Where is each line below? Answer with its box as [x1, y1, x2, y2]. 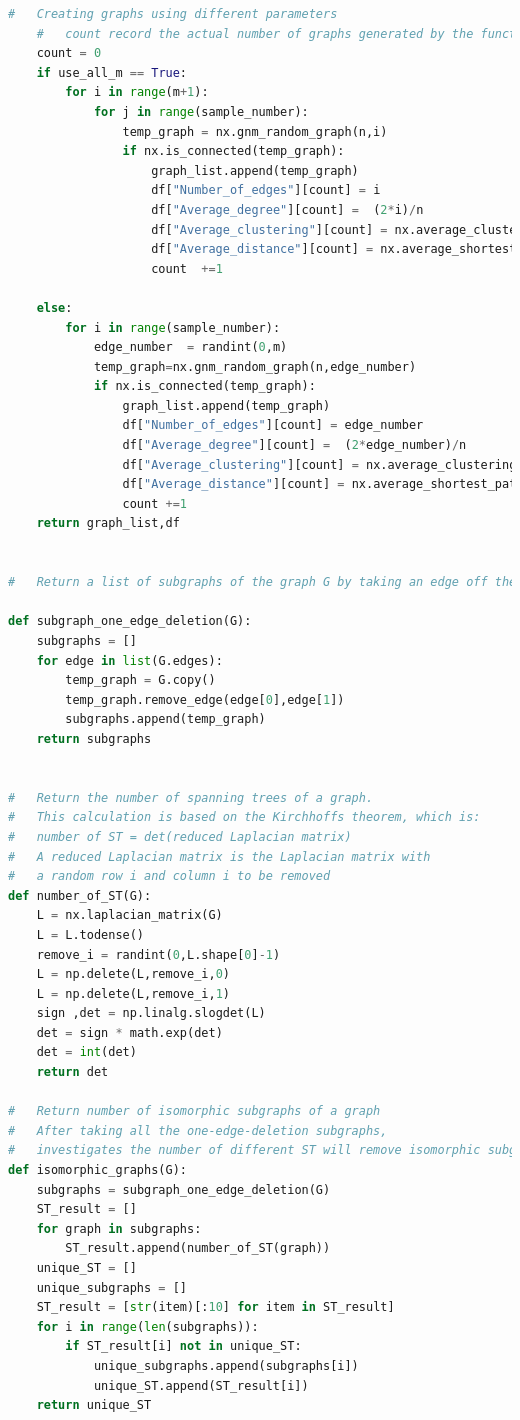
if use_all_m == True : [36, 65, 188, 80]
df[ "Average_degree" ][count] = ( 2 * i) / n [151, 202, 424, 217]
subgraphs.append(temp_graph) [65, 712, 266, 727]
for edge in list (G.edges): [36, 653, 223, 668]
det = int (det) [36, 1045, 137, 1060]
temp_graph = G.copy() [65, 673, 216, 688]
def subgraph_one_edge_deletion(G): [8, 614, 252, 629]
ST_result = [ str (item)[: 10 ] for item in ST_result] [36, 1300, 395, 1315]
